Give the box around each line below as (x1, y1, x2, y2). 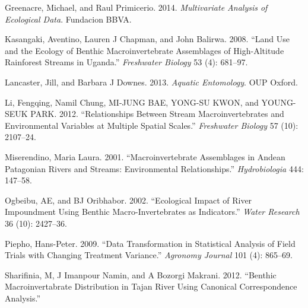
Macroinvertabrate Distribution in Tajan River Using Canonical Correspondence (5, 280, 297, 293)
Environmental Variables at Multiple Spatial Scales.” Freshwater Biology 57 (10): (5, 119, 299, 131)
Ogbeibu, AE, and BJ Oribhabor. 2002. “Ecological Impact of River (5, 193, 252, 206)
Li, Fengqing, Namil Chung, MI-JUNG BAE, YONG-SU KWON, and (5, 96, 259, 108)
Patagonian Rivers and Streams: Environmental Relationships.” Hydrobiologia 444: (5, 162, 304, 174)
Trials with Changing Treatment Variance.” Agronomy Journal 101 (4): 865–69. (5, 249, 293, 261)
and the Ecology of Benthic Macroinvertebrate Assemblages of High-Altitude (5, 44, 284, 56)
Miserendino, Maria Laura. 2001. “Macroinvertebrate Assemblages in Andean (5, 150, 285, 163)
